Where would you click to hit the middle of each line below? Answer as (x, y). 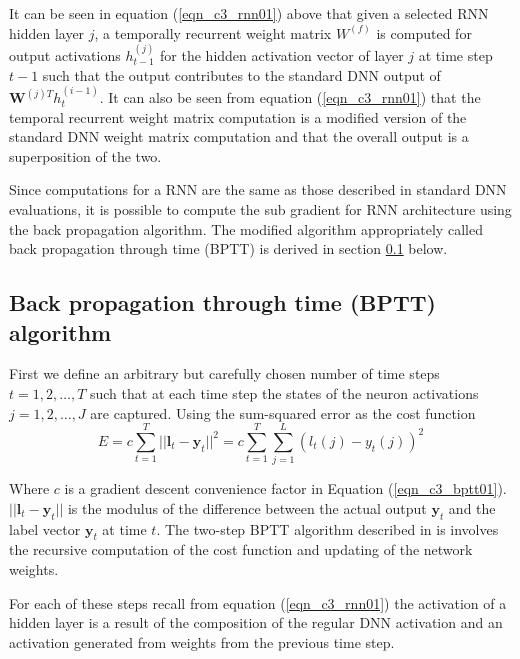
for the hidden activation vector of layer (282, 55)
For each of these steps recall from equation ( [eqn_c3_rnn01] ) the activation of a (258, 602)
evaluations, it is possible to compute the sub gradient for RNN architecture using (260, 208)
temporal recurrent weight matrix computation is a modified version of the (238, 116)
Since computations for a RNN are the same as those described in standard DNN (258, 189)
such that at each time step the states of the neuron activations (284, 392)
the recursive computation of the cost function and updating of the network (241, 549)
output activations (65, 55)
